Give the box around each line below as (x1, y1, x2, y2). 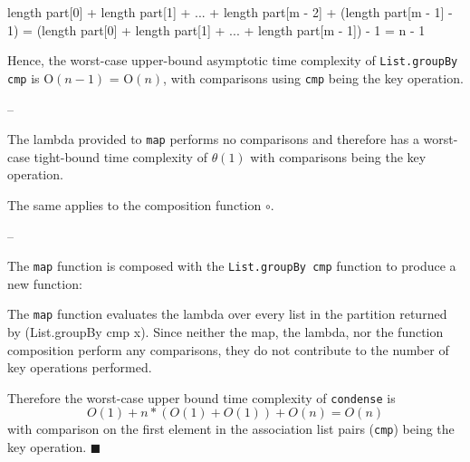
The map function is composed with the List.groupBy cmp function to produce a (7, 256, 456, 275)
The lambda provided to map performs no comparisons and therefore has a (7, 130, 419, 149)
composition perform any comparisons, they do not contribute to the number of (7, 340, 449, 359)
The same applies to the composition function (7, 195, 262, 214)
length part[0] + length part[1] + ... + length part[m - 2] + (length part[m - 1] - (7, 3, 453, 21)
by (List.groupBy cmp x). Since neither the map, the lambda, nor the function (7, 322, 444, 342)
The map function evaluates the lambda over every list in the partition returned (7, 304, 447, 323)
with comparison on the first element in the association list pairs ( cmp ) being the (7, 419, 455, 438)
